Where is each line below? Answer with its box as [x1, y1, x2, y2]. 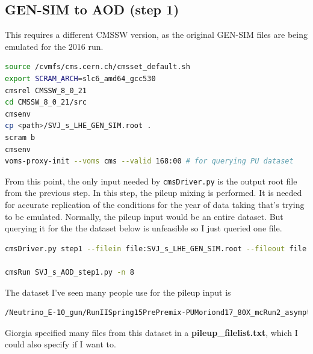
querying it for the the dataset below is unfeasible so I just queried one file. [5, 222, 282, 234]
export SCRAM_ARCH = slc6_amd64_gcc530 [5, 74, 156, 83]
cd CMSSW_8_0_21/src [5, 98, 87, 107]
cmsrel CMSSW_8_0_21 [5, 86, 87, 95]
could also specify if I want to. [5, 338, 116, 350]
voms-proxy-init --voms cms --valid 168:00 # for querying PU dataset [5, 157, 294, 166]
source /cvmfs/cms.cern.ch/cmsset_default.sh [5, 63, 190, 72]
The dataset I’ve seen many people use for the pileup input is [5, 285, 231, 298]
